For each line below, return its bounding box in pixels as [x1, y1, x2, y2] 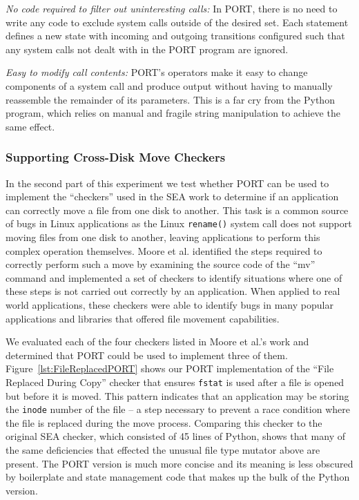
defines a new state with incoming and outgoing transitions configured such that [6, 28, 345, 43]
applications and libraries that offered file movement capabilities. [6, 311, 280, 325]
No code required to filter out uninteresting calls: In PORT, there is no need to [6, 1, 338, 15]
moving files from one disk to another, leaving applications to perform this [6, 230, 320, 244]
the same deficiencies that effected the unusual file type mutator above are [6, 443, 320, 457]
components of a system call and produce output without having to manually [6, 78, 333, 93]
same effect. [6, 119, 55, 133]
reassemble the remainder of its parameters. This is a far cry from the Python [6, 92, 335, 106]
